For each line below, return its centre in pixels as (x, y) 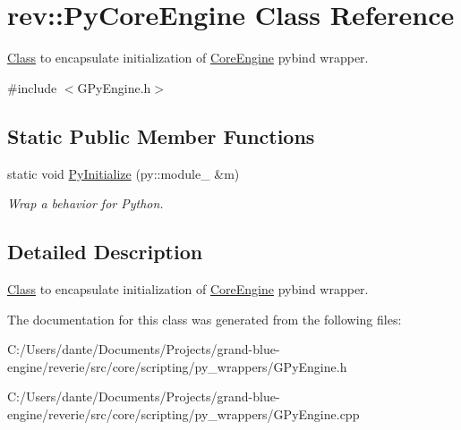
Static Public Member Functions (161, 135)
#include (32, 87)
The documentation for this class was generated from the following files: (205, 319)
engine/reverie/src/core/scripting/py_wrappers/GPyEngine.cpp (184, 413)
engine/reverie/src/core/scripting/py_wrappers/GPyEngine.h (177, 366)
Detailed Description (105, 252)
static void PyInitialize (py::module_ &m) (124, 173)
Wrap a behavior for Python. (85, 203)
